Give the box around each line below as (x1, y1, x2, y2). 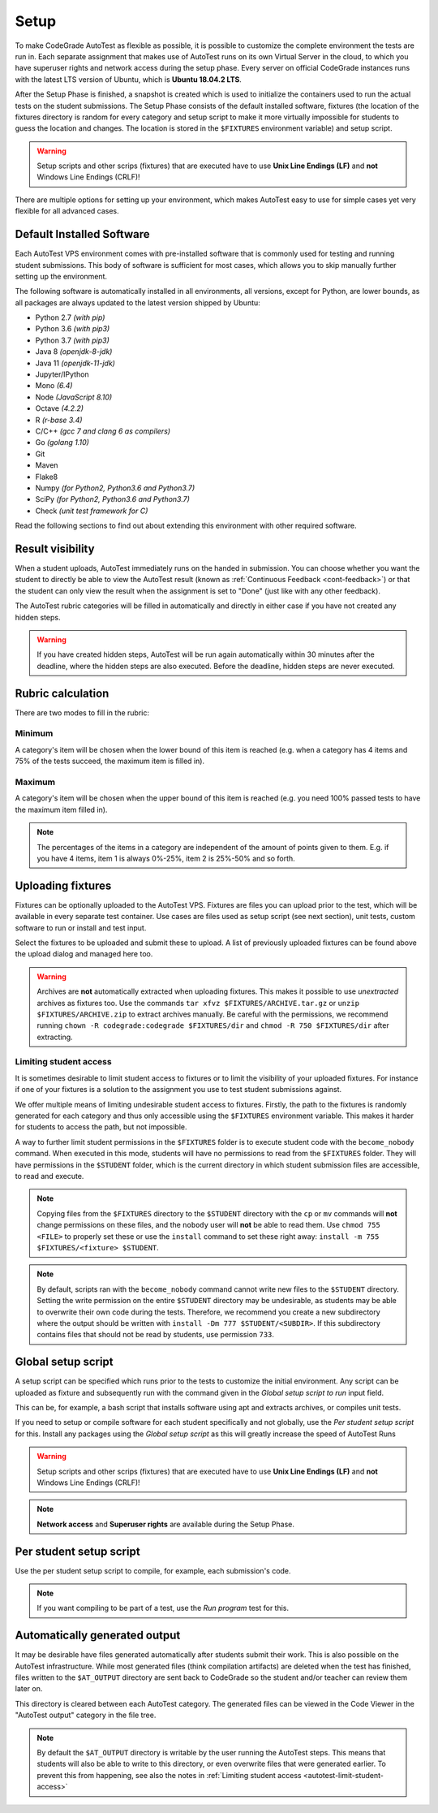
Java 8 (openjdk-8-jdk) (35, 347, 113, 356)
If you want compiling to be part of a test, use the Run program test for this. (36, 1604, 290, 1613)
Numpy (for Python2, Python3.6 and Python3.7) (35, 483, 195, 493)
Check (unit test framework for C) (35, 506, 148, 516)
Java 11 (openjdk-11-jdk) (35, 358, 115, 368)
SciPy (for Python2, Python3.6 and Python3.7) (35, 494, 191, 504)
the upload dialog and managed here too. (15, 949, 153, 959)
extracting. (36, 1032, 73, 1042)
